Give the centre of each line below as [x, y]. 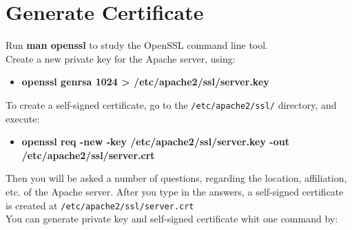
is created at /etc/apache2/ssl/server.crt [100, 205]
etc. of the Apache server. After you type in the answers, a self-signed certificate [175, 191]
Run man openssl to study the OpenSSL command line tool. [137, 45]
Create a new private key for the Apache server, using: [121, 58]
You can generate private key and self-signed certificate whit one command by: [172, 219]
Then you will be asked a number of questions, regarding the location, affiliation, [176, 178]
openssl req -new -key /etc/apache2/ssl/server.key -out [155, 142]
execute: [23, 118]
